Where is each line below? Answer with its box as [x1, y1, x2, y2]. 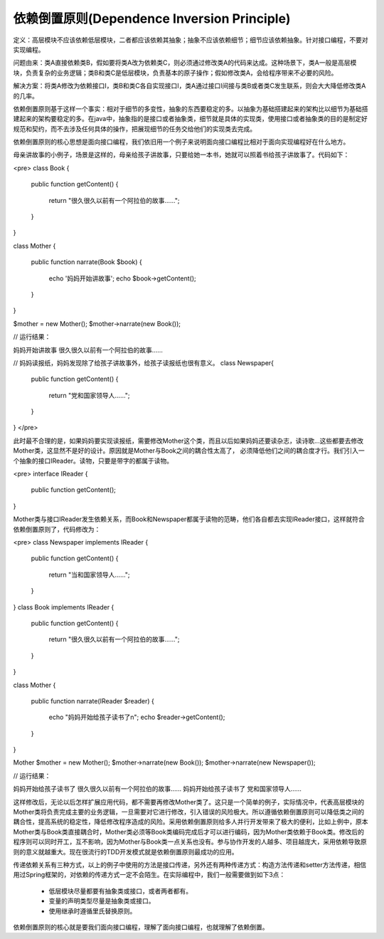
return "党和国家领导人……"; [48, 391, 131, 399]
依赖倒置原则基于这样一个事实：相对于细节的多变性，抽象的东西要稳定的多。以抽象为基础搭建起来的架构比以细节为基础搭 [13, 104, 368, 113]
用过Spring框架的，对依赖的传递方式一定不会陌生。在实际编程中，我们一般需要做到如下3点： [13, 871, 286, 879]
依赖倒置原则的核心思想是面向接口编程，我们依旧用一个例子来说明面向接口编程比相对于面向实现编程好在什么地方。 [13, 137, 350, 146]
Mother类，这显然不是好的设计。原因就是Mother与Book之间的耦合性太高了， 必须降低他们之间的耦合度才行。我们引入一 [13, 446, 366, 455]
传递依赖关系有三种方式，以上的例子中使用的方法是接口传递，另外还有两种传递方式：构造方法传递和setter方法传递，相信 [13, 860, 367, 869]
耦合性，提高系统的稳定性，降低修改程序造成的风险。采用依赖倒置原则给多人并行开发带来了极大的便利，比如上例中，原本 [13, 817, 368, 826]
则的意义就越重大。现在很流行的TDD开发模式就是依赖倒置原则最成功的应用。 [13, 847, 238, 856]
